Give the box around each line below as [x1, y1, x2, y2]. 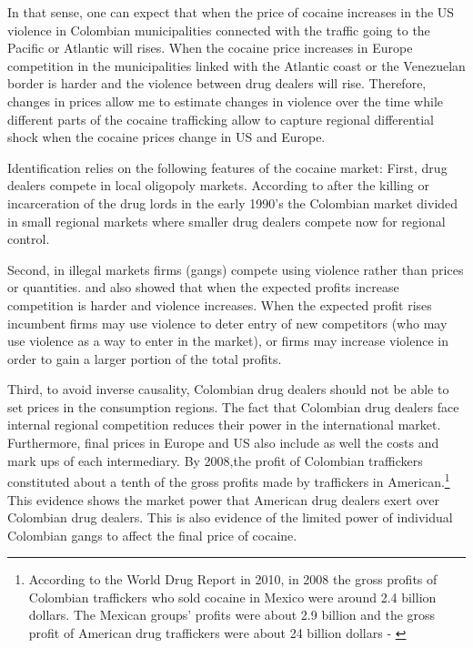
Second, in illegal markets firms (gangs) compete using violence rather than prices [7, 259, 464, 278]
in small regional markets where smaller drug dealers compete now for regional [7, 211, 446, 230]
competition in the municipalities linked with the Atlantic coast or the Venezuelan [7, 56, 466, 75]
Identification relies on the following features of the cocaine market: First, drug [7, 157, 448, 177]
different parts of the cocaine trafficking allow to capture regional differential [7, 109, 434, 128]
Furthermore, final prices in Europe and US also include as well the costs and [7, 433, 439, 452]
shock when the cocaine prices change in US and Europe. [7, 127, 326, 147]
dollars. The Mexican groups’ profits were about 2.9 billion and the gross [28, 605, 436, 624]
